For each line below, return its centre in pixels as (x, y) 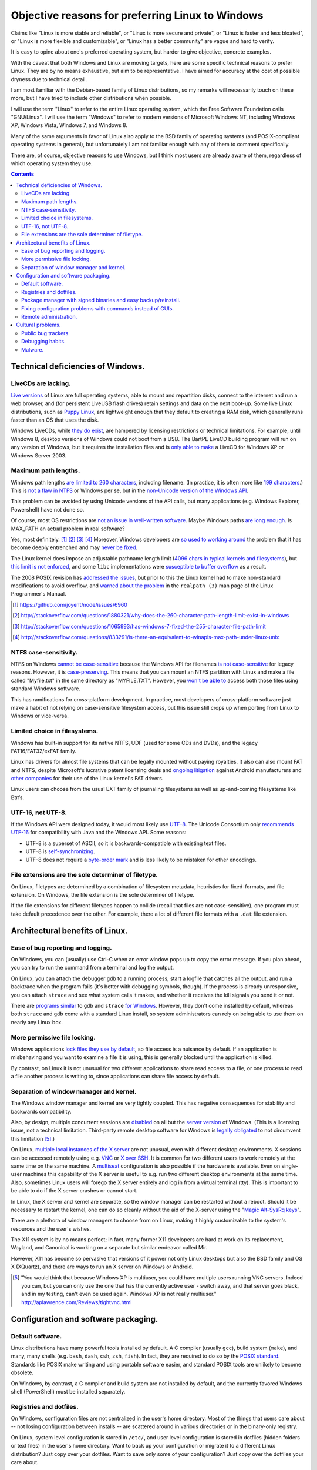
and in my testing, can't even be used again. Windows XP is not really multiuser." (119, 1294)
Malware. (33, 349)
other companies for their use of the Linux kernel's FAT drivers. (87, 779)
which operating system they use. (52, 163)
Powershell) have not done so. (48, 509)
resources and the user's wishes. (51, 1228)
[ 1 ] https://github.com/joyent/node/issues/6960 (70, 604)
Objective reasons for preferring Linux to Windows (137, 15)
